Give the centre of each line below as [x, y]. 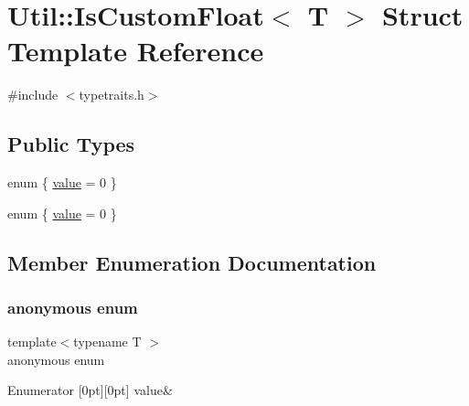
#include [33, 95]
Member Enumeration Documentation [192, 262]
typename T [107, 342]
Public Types [71, 144]
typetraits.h [112, 95]
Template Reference [136, 51]
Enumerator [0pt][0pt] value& [90, 390]
